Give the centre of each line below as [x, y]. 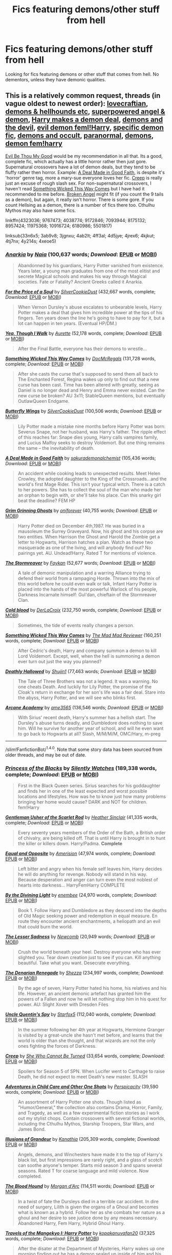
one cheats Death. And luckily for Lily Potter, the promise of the [85, 687]
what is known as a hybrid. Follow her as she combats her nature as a [91, 1212]
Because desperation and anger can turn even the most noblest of [88, 880]
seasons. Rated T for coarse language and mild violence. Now [83, 1171]
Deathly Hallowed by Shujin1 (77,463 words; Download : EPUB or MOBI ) [81, 672]
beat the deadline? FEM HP [47, 501]
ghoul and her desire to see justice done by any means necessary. [88, 1218]
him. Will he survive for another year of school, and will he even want [91, 728]
